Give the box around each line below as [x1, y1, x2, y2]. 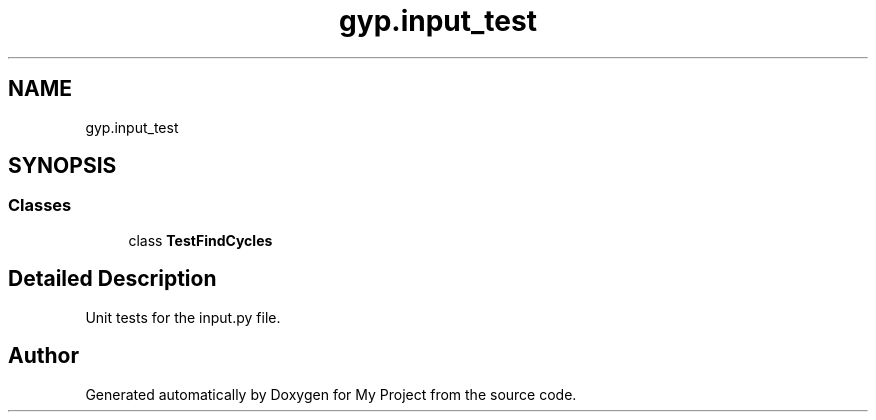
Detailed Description [8, 266, 217, 292]
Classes [8, 195, 72, 216]
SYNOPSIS [8, 153, 117, 179]
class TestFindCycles [128, 231, 273, 249]
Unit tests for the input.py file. [85, 308, 281, 326]
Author [8, 343, 79, 369]
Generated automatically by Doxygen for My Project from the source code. [85, 385, 577, 403]
